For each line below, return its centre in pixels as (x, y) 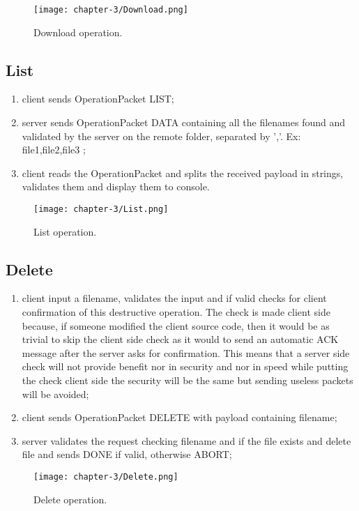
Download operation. (78, 32)
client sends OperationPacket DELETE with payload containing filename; (179, 417)
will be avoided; (55, 394)
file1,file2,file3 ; (54, 150)
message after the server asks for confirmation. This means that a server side (186, 352)
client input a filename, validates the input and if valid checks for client (174, 298)
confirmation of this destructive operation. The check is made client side (176, 312)
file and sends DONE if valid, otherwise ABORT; (127, 454)
